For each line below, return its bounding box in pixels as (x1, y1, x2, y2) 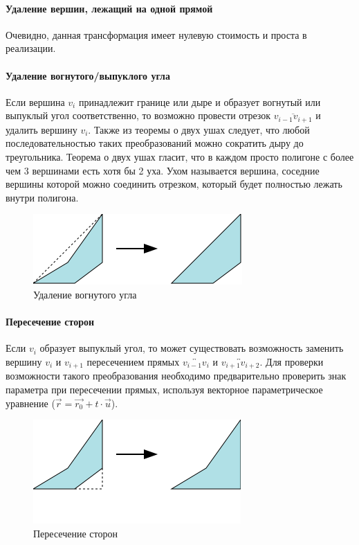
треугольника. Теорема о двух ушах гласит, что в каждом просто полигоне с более (6, 150, 354, 164)
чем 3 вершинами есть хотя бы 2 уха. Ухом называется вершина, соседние (6, 163, 320, 177)
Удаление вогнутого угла (33, 287, 137, 301)
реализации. (6, 41, 56, 55)
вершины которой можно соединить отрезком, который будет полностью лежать (6, 177, 342, 191)
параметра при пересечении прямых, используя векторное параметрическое (6, 382, 323, 397)
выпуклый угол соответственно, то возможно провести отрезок (6, 108, 271, 123)
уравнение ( (6, 395, 55, 410)
